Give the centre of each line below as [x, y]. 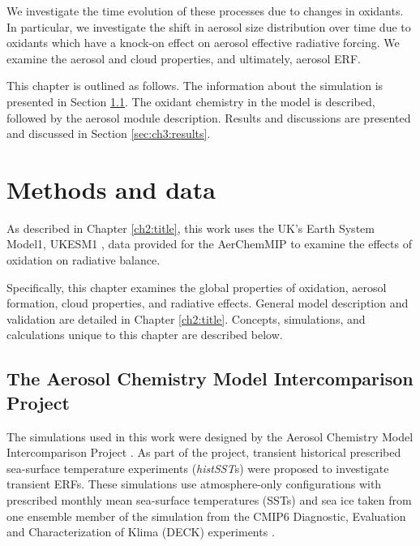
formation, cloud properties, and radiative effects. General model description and [208, 303]
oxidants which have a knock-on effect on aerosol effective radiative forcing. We [203, 43]
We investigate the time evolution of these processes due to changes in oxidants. [205, 11]
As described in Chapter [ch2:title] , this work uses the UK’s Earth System [191, 228]
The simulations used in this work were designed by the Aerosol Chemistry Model [210, 436]
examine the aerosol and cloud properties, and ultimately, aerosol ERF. [184, 58]
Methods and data [111, 189]
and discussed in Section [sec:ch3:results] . [109, 133]
